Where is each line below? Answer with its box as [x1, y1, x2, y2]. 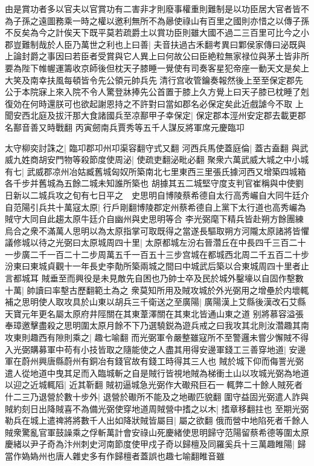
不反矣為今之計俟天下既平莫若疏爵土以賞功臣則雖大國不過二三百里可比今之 [5, 26, 301, 39]
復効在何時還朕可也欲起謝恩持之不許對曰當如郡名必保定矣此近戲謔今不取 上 [5, 97, 304, 110]
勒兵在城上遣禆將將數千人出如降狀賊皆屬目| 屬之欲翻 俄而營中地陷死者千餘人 [5, 414, 309, 427]
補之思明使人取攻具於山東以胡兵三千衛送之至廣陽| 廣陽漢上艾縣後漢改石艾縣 [5, 295, 306, 308]
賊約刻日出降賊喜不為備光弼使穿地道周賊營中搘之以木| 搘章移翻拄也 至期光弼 [5, 402, 309, 415]
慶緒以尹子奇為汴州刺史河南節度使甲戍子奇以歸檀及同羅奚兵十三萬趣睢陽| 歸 [5, 438, 306, 450]
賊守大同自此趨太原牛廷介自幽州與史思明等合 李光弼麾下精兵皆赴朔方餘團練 [5, 212, 304, 225]
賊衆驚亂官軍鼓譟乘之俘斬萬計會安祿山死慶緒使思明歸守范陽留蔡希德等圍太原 [5, 425, 309, 438]
